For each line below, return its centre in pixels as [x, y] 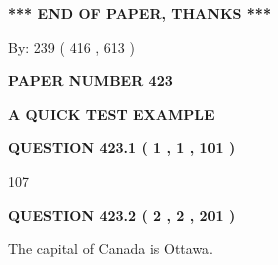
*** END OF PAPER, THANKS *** [139, 13]
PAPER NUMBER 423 [90, 80]
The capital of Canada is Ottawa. [111, 248]
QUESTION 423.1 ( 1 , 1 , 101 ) [122, 147]
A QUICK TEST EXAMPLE [111, 113]
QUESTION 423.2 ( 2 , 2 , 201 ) [122, 214]
